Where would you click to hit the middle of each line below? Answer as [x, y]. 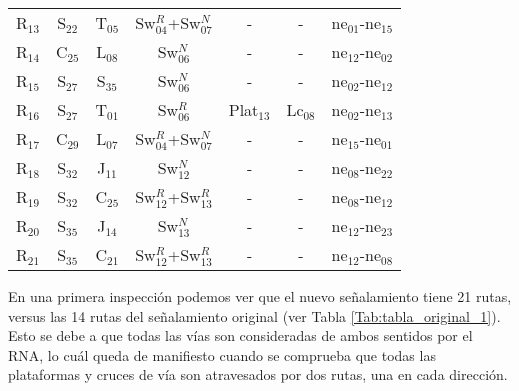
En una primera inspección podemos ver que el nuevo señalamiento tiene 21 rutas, [260, 296]
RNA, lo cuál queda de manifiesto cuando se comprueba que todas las [222, 354]
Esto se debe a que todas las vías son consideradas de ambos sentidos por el [240, 335]
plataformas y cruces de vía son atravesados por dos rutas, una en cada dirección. [258, 374]
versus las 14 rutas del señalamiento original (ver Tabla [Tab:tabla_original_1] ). [254, 315]
